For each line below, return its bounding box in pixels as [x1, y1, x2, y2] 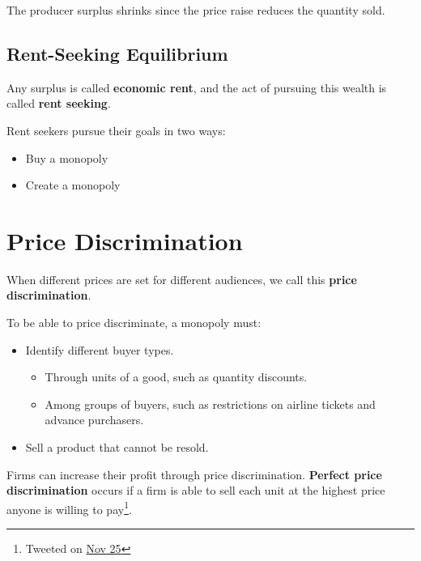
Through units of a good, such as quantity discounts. [45, 368, 308, 385]
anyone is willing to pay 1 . [6, 498, 132, 517]
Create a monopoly [25, 176, 121, 193]
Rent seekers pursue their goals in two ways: [6, 121, 226, 138]
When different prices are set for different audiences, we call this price [6, 270, 357, 287]
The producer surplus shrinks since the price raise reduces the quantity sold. [6, 2, 385, 18]
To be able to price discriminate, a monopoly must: [6, 314, 262, 331]
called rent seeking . [6, 95, 111, 112]
